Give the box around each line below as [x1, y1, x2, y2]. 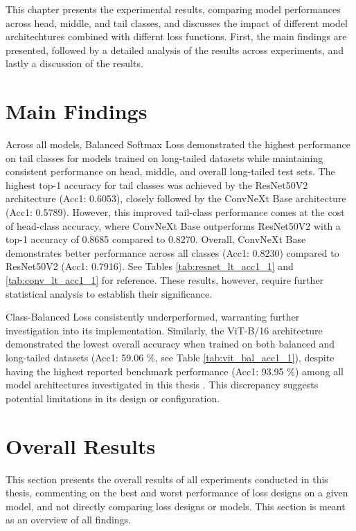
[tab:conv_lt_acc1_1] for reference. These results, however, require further [6, 273, 324, 287]
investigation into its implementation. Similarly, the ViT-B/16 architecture [6, 323, 323, 337]
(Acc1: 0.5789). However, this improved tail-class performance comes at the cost [6, 205, 345, 219]
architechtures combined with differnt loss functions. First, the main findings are [6, 29, 347, 44]
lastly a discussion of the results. [6, 56, 143, 71]
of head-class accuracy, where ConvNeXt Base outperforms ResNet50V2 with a [6, 218, 341, 233]
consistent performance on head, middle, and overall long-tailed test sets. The [6, 164, 335, 179]
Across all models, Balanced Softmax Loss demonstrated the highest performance [6, 137, 351, 152]
